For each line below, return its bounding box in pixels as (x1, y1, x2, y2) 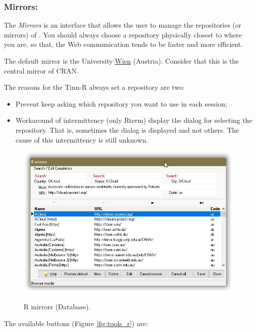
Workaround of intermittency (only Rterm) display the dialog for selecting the (15, 115, 253, 125)
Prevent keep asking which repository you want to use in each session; (15, 98, 227, 109)
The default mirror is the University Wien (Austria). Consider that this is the (4, 56, 239, 66)
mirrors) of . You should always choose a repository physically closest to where (4, 29, 242, 39)
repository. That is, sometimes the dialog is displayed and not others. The (15, 124, 239, 135)
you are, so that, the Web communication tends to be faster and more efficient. (4, 39, 243, 49)
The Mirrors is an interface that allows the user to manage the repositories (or (4, 20, 242, 30)
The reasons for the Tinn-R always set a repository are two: (4, 82, 185, 92)
